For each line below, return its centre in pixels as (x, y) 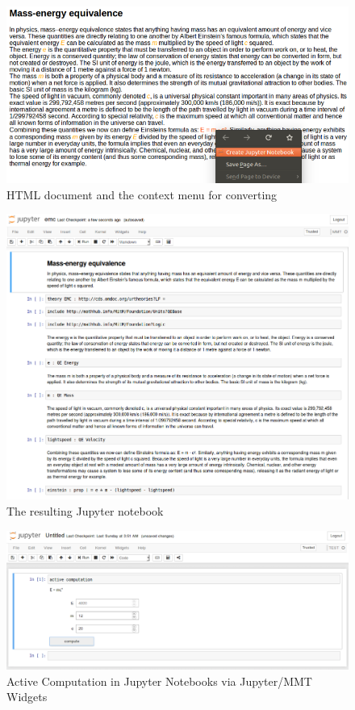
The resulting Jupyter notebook (85, 510)
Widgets (27, 697)
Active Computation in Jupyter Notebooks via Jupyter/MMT (159, 681)
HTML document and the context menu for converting (142, 194)
